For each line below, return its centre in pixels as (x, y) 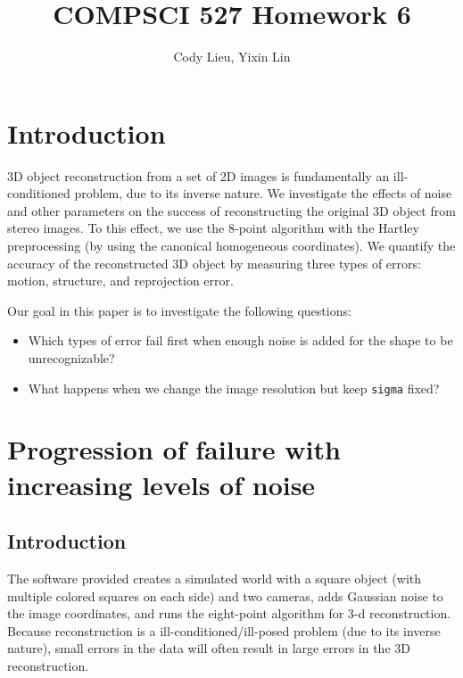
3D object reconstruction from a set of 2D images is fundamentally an (198, 175)
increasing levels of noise (161, 484)
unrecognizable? (71, 358)
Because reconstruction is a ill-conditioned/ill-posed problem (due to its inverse (224, 630)
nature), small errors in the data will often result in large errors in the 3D (209, 648)
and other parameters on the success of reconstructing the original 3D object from (231, 210)
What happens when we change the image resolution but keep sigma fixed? (234, 388)
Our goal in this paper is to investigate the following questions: (179, 310)
